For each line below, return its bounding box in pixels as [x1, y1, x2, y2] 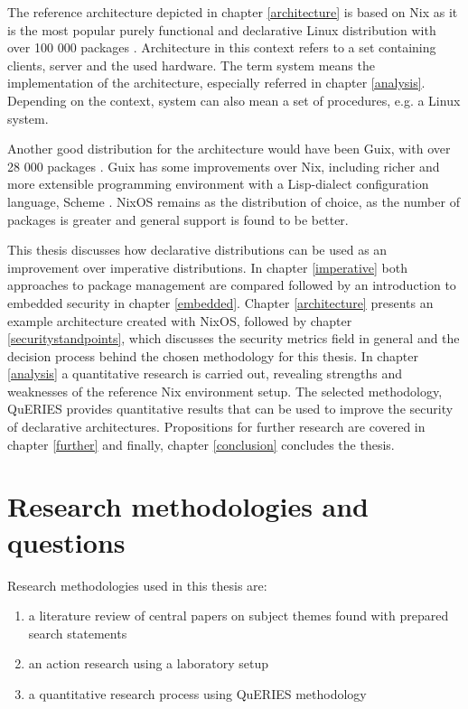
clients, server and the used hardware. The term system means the [7, 55, 375, 74]
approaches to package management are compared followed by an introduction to [7, 275, 456, 294]
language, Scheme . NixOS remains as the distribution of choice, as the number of [7, 191, 460, 210]
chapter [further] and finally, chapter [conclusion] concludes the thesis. [7, 434, 395, 453]
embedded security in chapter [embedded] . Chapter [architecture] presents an [7, 293, 434, 312]
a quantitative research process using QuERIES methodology [28, 684, 367, 703]
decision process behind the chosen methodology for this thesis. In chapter [7, 346, 418, 365]
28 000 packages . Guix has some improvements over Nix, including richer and [7, 156, 440, 175]
